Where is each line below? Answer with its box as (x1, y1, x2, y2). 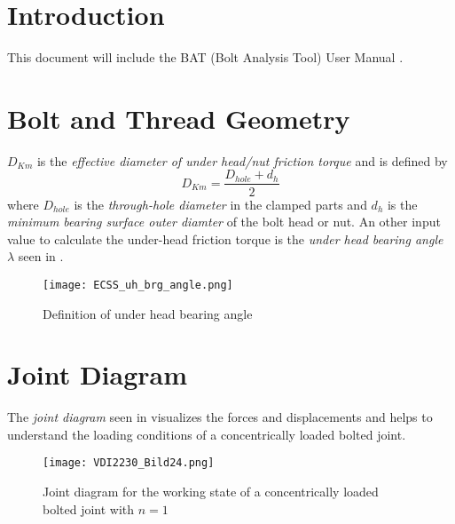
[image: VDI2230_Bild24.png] (43, 457, 215, 470)
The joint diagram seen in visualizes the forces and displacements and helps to (7, 408, 433, 426)
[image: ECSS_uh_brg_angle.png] (43, 278, 233, 291)
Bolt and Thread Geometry (7, 99, 350, 136)
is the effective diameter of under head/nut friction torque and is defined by (36, 151, 448, 170)
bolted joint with (43, 499, 135, 518)
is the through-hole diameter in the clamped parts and (74, 195, 367, 213)
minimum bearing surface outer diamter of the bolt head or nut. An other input (7, 212, 441, 231)
